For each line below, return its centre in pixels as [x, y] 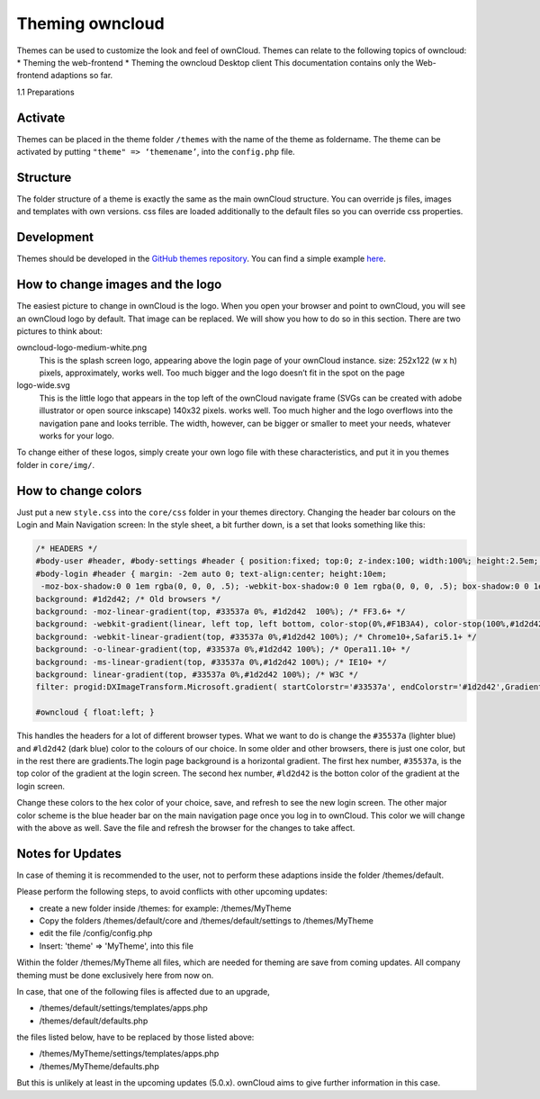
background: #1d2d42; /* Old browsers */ [128, 599]
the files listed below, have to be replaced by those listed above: [135, 1037]
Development [55, 237]
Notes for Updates [69, 854]
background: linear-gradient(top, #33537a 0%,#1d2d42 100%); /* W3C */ [197, 675]
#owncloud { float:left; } [95, 712]
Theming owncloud [91, 23]
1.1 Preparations [46, 92]
